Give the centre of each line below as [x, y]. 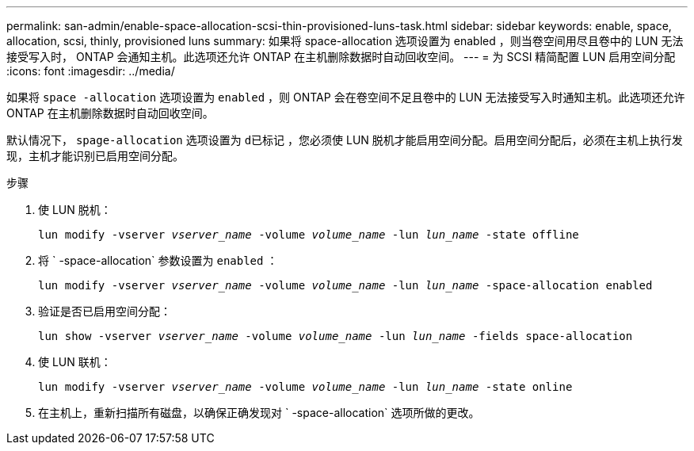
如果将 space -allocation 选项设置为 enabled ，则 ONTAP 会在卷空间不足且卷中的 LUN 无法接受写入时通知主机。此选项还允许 [346, 97]
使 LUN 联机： [75, 362]
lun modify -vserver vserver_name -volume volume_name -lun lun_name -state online [305, 387]
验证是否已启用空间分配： [105, 311]
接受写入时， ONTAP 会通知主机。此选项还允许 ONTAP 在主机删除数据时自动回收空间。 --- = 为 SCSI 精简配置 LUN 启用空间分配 [341, 57]
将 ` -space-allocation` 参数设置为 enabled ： [158, 260]
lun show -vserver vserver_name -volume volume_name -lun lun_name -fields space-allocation [336, 336]
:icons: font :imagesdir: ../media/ [91, 71]
